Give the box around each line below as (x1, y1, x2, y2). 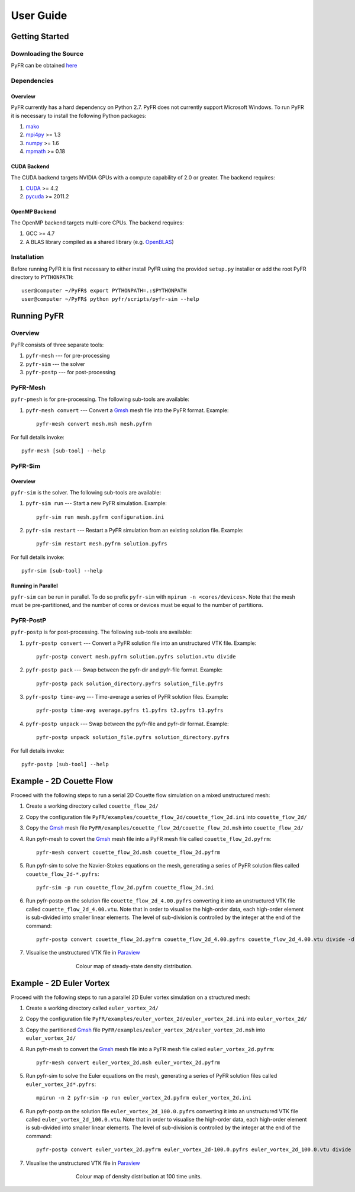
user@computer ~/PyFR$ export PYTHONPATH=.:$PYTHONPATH (21, 287, 187, 294)
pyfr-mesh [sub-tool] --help (21, 447, 106, 454)
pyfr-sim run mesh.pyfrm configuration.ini (36, 513, 164, 521)
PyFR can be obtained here (11, 62, 78, 69)
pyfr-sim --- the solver (25, 360, 85, 367)
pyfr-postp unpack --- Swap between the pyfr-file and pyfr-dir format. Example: (25, 720, 229, 727)
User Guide (11, 9, 67, 22)
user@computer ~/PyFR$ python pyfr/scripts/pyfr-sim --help (21, 295, 199, 302)
